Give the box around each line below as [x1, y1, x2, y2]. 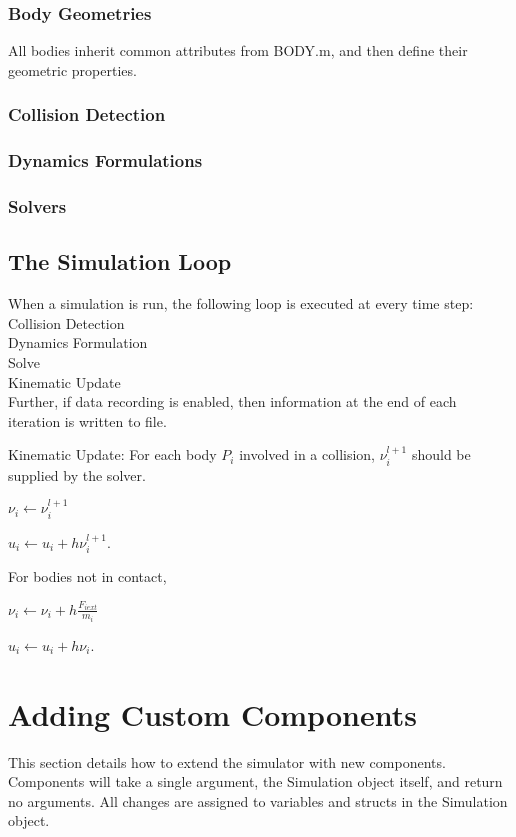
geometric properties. [8, 59, 137, 80]
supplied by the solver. [8, 464, 146, 485]
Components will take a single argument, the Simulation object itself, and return [8, 771, 503, 792]
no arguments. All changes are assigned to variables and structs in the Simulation [8, 790, 508, 811]
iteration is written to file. [8, 410, 167, 431]
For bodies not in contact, [8, 565, 167, 586]
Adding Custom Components [8, 693, 417, 734]
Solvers [8, 194, 67, 219]
